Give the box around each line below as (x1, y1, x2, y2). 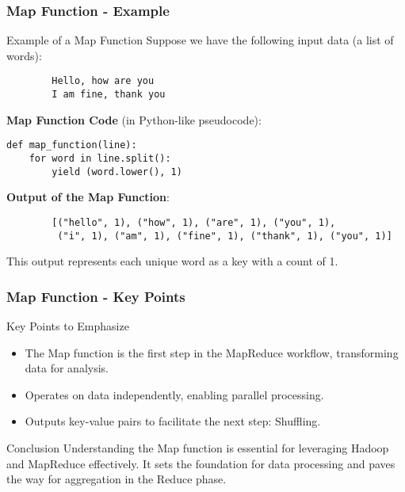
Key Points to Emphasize (6, 318, 129, 334)
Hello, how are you (52, 75, 155, 87)
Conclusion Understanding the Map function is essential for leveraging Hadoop (6, 439, 389, 456)
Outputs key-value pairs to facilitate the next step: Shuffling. (25, 413, 321, 429)
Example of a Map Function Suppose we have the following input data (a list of (6, 32, 394, 48)
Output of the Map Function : (6, 189, 170, 205)
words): (6, 47, 42, 63)
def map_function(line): (6, 139, 137, 151)
